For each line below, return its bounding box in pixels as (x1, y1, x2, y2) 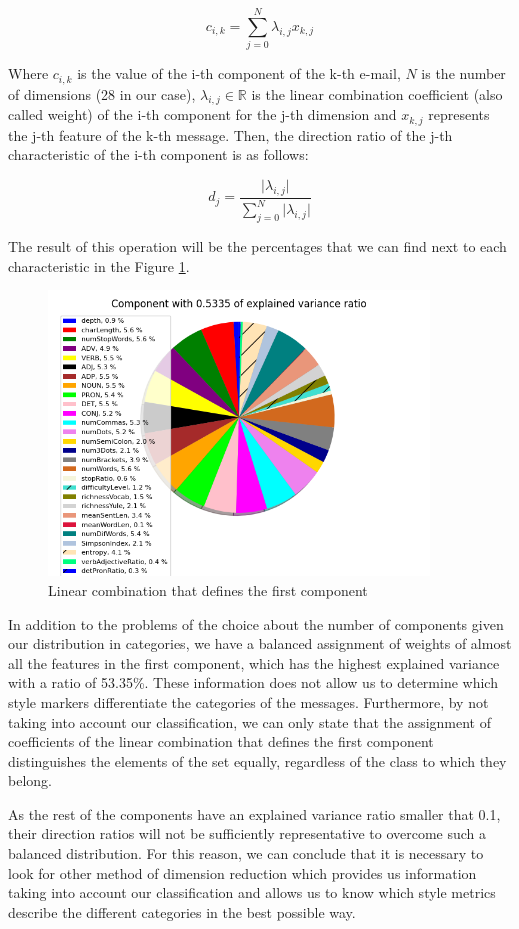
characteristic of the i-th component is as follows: (8, 144, 309, 165)
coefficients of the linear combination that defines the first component (8, 731, 434, 752)
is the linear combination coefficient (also (251, 83, 503, 104)
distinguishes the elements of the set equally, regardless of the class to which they (8, 750, 507, 771)
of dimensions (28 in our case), (8, 83, 196, 104)
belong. (8, 770, 52, 791)
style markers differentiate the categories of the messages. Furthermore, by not (8, 691, 489, 712)
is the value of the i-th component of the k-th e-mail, (77, 63, 401, 84)
